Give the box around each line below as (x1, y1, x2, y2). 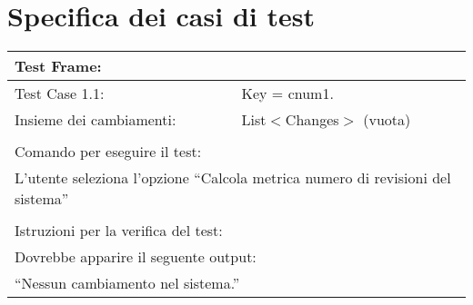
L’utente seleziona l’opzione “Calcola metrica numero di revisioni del (15, 167, 451, 189)
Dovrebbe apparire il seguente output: (15, 246, 257, 268)
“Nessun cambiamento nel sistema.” (15, 272, 240, 294)
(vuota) (363, 109, 411, 131)
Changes (285, 109, 339, 131)
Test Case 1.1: (15, 83, 105, 104)
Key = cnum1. (241, 83, 334, 104)
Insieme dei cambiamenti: (15, 109, 176, 131)
